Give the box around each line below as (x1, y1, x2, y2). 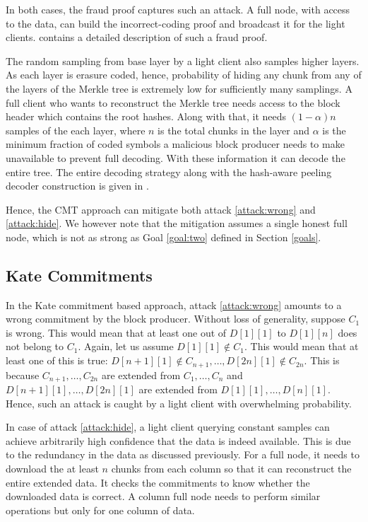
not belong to (6, 339, 64, 354)
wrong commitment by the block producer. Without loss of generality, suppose (6, 311, 345, 326)
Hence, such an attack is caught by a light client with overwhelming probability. (6, 395, 352, 410)
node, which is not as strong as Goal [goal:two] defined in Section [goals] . (6, 229, 321, 244)
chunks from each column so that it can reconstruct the (111, 460, 352, 475)
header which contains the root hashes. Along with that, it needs (6, 109, 287, 124)
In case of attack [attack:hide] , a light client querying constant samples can (6, 419, 330, 434)
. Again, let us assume (78, 339, 174, 354)
